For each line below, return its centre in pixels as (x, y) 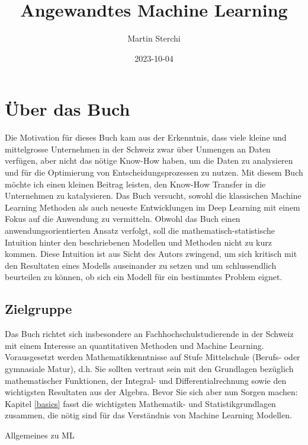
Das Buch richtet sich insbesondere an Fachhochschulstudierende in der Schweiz (149, 334)
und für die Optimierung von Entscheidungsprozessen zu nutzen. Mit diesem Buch (154, 172)
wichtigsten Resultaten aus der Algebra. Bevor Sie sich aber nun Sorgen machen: (151, 392)
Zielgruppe (38, 309)
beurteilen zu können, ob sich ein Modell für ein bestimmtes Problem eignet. (144, 277)
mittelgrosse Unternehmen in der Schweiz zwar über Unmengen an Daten (138, 149)
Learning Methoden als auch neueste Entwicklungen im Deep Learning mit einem (153, 207)
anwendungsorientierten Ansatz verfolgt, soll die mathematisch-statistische (140, 230)
